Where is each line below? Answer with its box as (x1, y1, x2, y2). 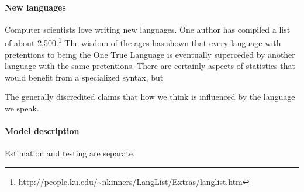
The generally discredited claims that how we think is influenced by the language (5, 90, 295, 103)
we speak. (5, 102, 39, 114)
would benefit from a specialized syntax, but (5, 71, 164, 83)
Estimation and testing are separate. (5, 147, 135, 159)
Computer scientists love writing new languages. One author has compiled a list (5, 23, 291, 35)
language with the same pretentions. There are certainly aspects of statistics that (5, 60, 295, 72)
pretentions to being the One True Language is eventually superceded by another (5, 48, 295, 60)
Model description (5, 125, 80, 137)
